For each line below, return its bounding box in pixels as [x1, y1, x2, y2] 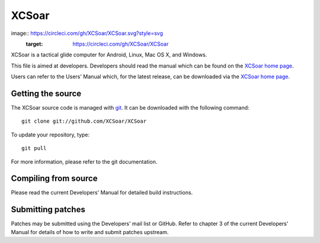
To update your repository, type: [11, 131, 90, 138]
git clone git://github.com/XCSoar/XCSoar [21, 118, 147, 124]
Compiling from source [11, 174, 98, 184]
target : [25, 40, 43, 47]
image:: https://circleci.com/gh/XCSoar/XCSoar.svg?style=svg [11, 30, 163, 37]
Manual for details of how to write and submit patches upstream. [11, 228, 169, 235]
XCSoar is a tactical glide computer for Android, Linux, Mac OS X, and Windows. [11, 51, 207, 59]
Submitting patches [11, 204, 85, 215]
